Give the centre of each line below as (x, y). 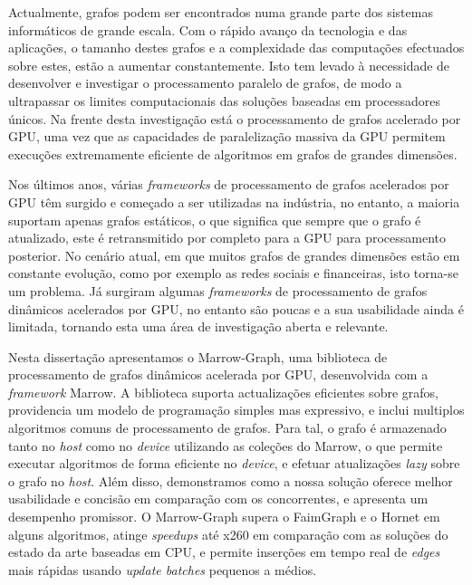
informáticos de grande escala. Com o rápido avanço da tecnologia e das (208, 29)
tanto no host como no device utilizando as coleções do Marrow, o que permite (226, 445)
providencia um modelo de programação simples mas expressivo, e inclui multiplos (236, 410)
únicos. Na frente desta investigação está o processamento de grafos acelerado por (235, 118)
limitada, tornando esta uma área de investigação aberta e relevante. (198, 326)
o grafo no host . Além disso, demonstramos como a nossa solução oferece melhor (231, 480)
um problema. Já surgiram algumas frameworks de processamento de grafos (218, 290)
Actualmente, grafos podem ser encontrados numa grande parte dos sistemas (221, 12)
